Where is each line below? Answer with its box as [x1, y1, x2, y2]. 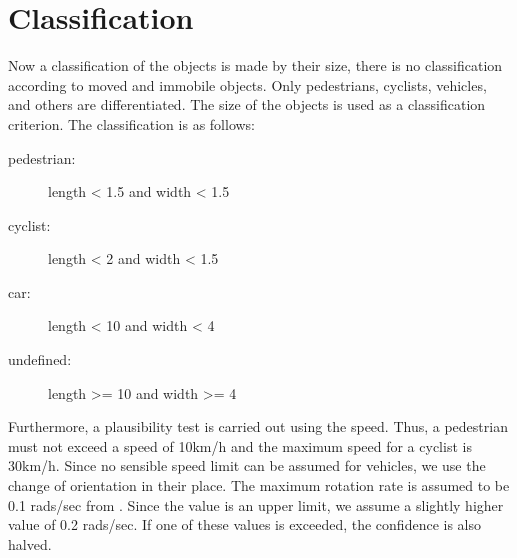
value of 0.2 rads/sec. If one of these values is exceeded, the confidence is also [8, 514, 481, 535]
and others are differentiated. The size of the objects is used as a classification [8, 94, 486, 115]
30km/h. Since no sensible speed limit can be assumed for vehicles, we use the [8, 455, 486, 476]
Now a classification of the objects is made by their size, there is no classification [8, 55, 503, 76]
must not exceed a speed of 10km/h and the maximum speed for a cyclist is [8, 435, 472, 456]
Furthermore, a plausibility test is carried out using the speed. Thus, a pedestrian [8, 416, 508, 437]
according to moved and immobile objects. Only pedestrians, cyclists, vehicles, [8, 74, 487, 95]
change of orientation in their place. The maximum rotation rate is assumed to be [8, 475, 510, 496]
